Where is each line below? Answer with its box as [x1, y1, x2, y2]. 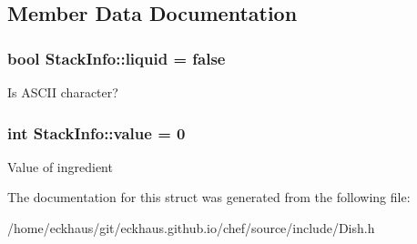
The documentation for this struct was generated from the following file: [7, 188, 411, 207]
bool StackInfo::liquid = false [7, 46, 226, 69]
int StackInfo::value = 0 [7, 121, 186, 144]
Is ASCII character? [7, 83, 118, 101]
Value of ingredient [7, 157, 113, 176]
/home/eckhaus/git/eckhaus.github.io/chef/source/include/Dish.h [7, 219, 375, 237]
